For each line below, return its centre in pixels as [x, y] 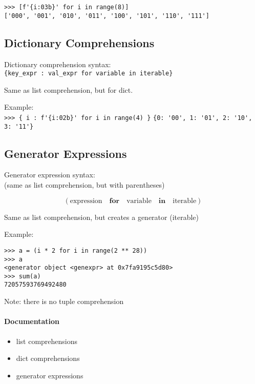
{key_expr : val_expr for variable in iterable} [89, 74]
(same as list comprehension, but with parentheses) [84, 185]
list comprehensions [47, 341]
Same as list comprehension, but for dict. [69, 89]
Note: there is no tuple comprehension [64, 301]
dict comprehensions [48, 358]
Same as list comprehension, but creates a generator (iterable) [102, 217]
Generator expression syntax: [50, 175]
